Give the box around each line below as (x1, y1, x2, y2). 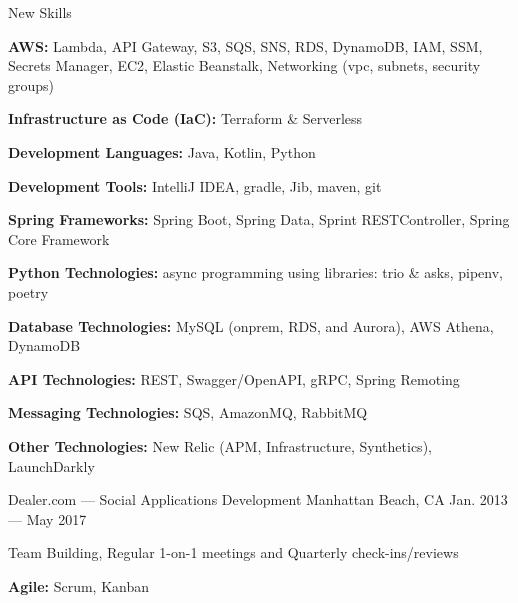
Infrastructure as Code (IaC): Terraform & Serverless (8, 108, 363, 129)
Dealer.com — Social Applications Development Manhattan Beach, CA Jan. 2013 (8, 489, 508, 510)
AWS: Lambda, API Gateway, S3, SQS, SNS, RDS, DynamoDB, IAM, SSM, (8, 35, 483, 56)
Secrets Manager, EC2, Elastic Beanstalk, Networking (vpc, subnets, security (8, 55, 481, 76)
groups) (8, 74, 55, 95)
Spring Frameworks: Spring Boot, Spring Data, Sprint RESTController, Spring (8, 209, 510, 230)
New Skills (8, 2, 72, 22)
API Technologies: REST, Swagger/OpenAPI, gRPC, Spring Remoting (8, 368, 460, 389)
